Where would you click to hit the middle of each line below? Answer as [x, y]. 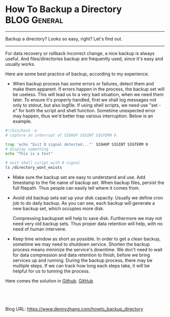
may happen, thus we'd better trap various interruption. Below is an [83, 116]
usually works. [20, 64]
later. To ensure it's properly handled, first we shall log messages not [84, 100]
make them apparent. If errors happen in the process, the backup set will [89, 89]
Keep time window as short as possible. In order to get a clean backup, [87, 239]
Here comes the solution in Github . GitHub [49, 281]
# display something [27, 149]
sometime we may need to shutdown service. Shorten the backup [81, 244]
